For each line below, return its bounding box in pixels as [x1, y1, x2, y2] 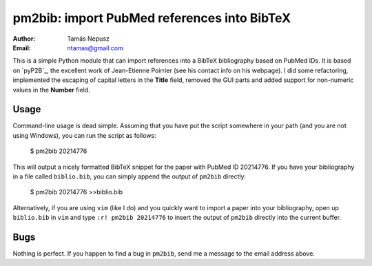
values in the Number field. [12, 85, 91, 94]
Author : [12, 34, 36, 43]
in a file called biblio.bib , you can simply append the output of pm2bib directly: [12, 172, 247, 181]
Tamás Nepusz [67, 34, 110, 43]
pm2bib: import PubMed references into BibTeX [12, 10, 291, 25]
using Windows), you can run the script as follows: [12, 131, 156, 139]
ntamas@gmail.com [67, 43, 123, 52]
